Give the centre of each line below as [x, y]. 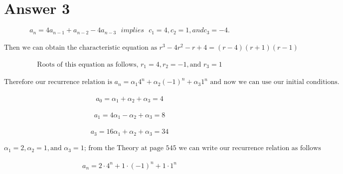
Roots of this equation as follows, [88, 64]
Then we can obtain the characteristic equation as [81, 48]
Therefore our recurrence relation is [58, 82]
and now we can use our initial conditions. [275, 82]
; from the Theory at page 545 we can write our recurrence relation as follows [202, 148]
